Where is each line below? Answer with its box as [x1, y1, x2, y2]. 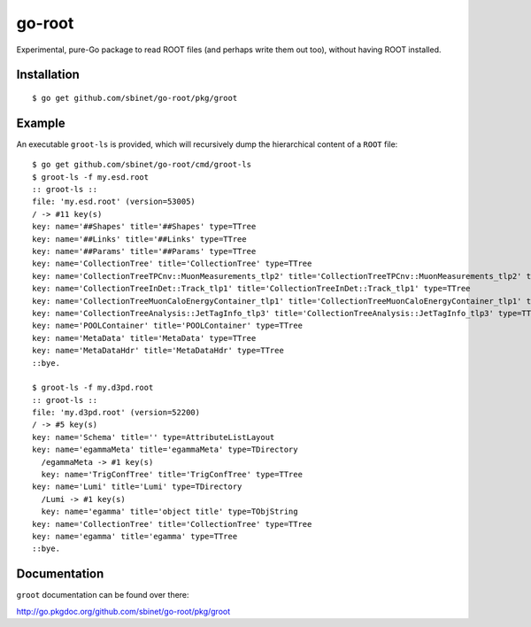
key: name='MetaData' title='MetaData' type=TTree [32, 333, 257, 343]
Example [16, 115, 65, 130]
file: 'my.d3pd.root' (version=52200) [32, 407, 201, 418]
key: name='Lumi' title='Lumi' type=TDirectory [32, 482, 242, 492]
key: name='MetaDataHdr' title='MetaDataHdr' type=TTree [32, 345, 285, 356]
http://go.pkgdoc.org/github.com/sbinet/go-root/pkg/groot [16, 606, 231, 616]
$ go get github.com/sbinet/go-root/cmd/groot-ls [32, 159, 252, 170]
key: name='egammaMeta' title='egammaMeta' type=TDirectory [32, 445, 298, 455]
